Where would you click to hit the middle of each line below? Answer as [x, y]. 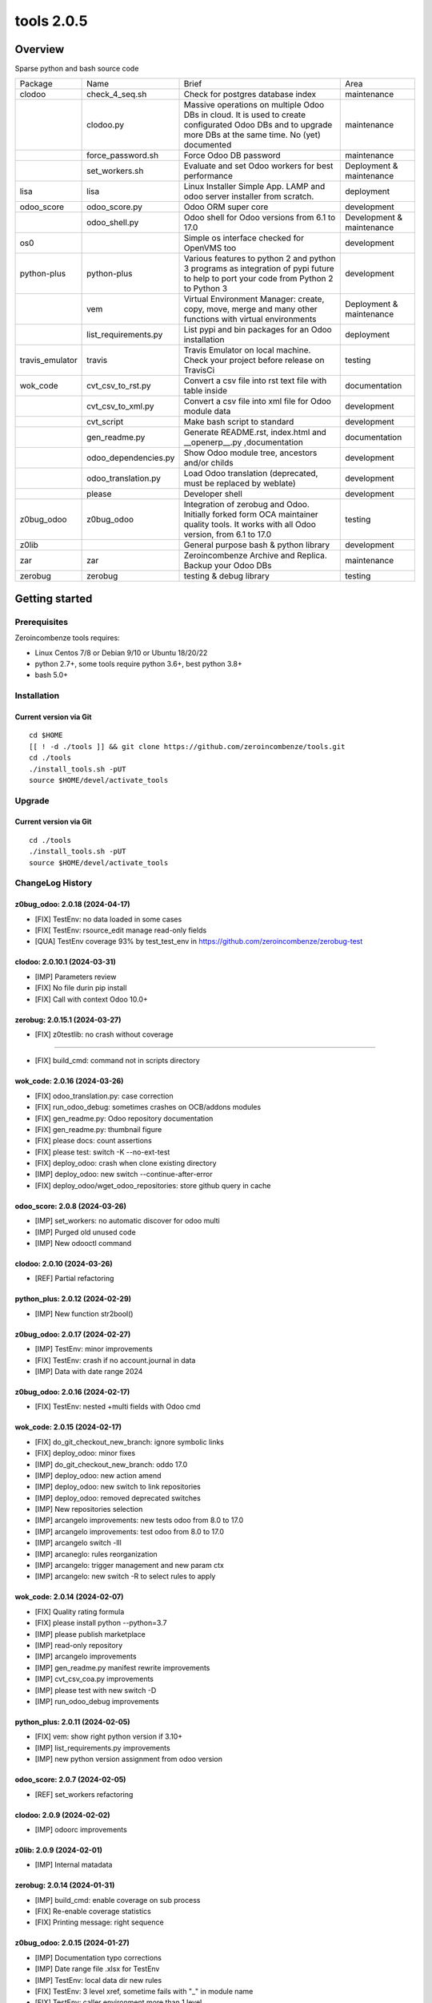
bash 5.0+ [51, 675]
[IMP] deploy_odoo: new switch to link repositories [118, 1487]
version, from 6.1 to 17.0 [228, 534]
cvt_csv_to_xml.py [121, 406]
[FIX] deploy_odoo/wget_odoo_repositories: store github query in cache [153, 1185]
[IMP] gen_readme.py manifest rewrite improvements [122, 1667]
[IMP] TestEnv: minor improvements [94, 1349]
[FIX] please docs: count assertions [93, 1141]
